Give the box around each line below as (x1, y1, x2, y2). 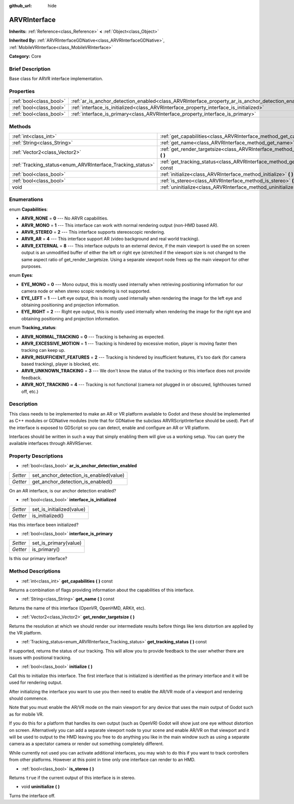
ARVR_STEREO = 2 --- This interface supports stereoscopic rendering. (21, 229, 165, 235)
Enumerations (9, 196, 44, 203)
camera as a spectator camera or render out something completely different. (9, 741, 164, 747)
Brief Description (9, 65, 51, 72)
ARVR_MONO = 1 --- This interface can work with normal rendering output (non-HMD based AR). (21, 222, 219, 228)
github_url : (9, 3, 32, 8)
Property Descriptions (9, 453, 63, 460)
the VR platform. (9, 630, 42, 635)
